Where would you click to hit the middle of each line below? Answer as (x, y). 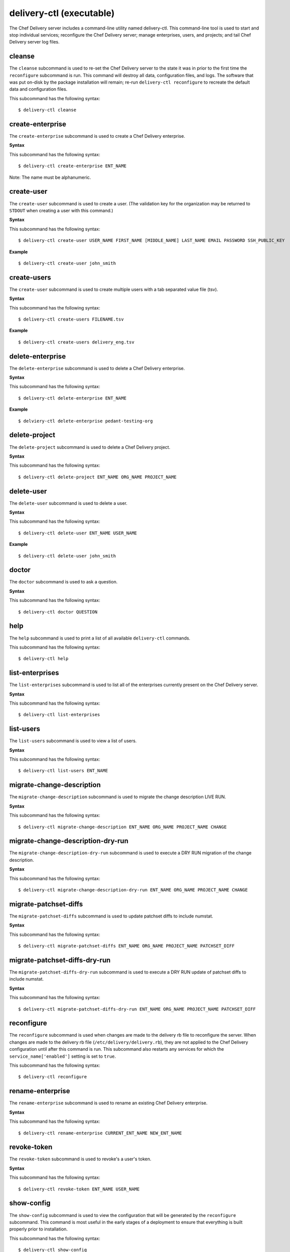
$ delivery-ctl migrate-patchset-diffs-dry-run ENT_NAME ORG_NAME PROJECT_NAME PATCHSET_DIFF (137, 1009)
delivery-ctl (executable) (62, 13)
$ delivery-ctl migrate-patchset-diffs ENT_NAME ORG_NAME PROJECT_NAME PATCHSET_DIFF (126, 946)
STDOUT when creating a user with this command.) (61, 210)
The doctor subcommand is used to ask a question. (63, 582)
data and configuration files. (38, 89)
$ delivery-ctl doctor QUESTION (58, 612)
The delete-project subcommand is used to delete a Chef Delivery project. (90, 447)
